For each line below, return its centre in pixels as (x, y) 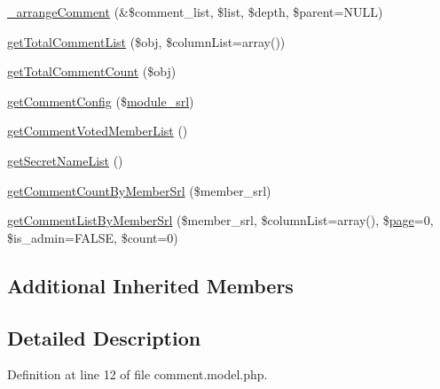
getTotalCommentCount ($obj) (92, 71)
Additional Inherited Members (150, 285)
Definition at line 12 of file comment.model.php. (137, 374)
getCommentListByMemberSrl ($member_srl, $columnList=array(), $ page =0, (220, 220)
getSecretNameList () (65, 160)
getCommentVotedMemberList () (98, 131)
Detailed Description (104, 337)
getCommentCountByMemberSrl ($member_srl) (139, 190)
